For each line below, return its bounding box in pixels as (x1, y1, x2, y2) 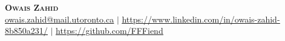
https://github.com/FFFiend (56, 24, 163, 37)
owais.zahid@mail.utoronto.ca (5, 12, 114, 25)
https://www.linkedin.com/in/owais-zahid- (122, 12, 280, 25)
